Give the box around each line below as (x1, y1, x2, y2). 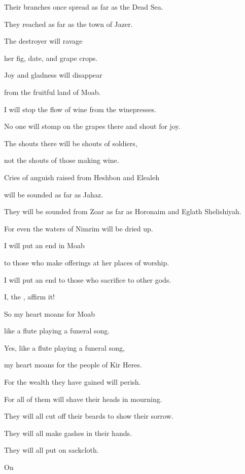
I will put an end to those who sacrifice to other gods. (4, 274, 171, 285)
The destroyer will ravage (4, 36, 83, 46)
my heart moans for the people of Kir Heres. (4, 359, 142, 370)
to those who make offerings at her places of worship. (4, 257, 169, 267)
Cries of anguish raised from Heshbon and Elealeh (4, 172, 159, 182)
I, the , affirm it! (4, 291, 55, 302)
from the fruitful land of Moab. (4, 86, 101, 97)
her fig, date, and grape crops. (4, 52, 98, 63)
